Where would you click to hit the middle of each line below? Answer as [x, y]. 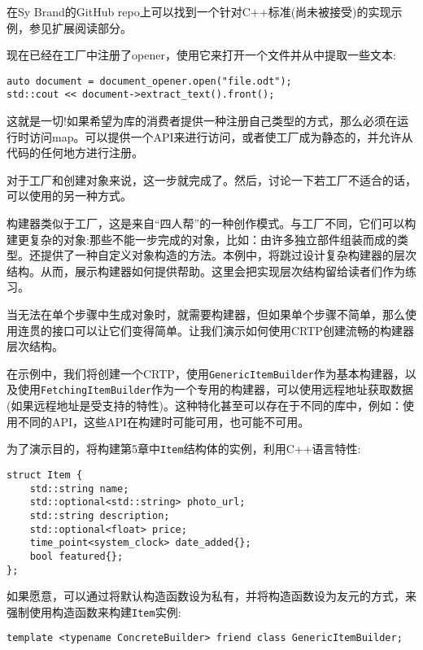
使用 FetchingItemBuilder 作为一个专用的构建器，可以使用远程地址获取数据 [216, 389]
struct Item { [45, 475]
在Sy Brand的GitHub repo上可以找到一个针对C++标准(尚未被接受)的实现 [199, 11]
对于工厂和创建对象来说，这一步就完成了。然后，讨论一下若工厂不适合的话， [211, 179]
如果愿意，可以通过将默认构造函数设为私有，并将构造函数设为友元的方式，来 [211, 596]
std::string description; [100, 515]
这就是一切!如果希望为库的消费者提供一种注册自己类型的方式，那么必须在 [202, 121]
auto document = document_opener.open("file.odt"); [149, 81]
